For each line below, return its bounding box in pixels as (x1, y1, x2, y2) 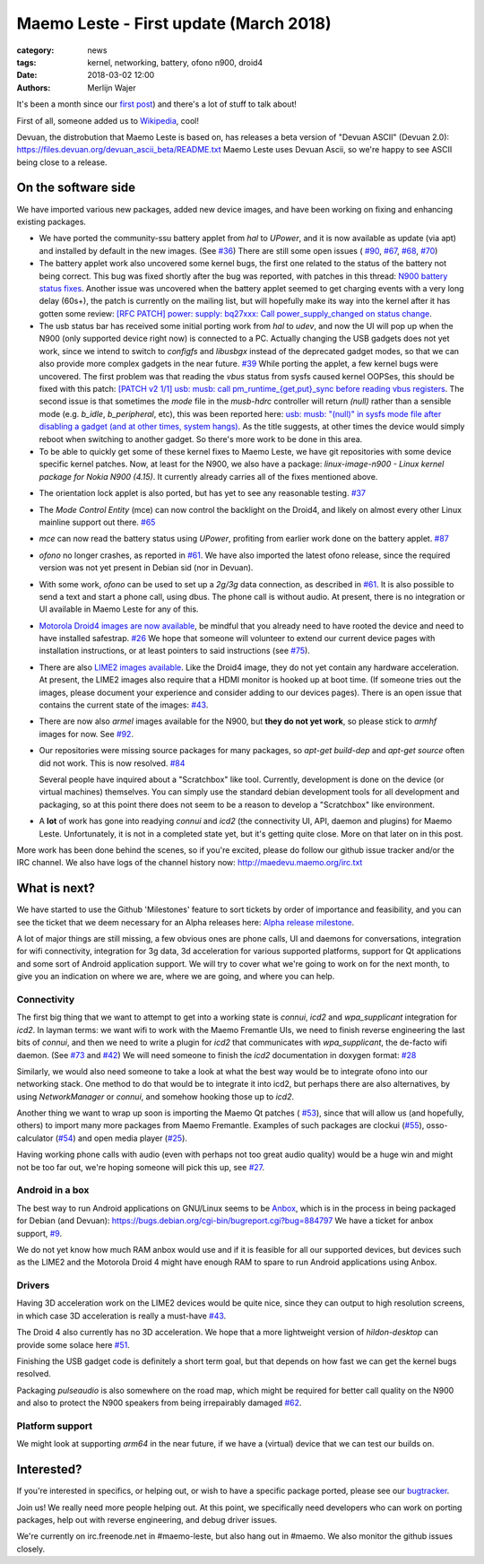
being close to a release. (16, 157, 108, 168)
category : (16, 45, 55, 56)
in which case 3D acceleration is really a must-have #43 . (16, 1310, 227, 1321)
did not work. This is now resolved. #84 (39, 758, 186, 769)
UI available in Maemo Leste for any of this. (39, 604, 199, 614)
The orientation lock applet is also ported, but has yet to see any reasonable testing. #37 (39, 488, 367, 499)
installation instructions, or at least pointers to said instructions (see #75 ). (39, 646, 311, 656)
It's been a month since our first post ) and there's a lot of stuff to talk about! (16, 99, 298, 109)
